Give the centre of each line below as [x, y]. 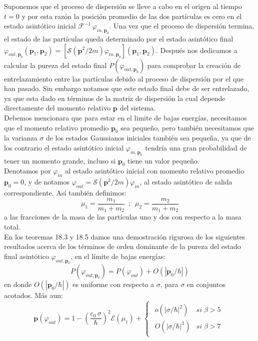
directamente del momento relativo [57, 108]
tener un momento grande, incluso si [60, 160]
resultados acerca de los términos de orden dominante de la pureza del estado [122, 246]
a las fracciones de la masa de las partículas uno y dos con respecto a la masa [123, 217]
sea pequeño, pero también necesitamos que [187, 127]
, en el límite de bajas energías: [118, 256]
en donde [18, 284]
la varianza [21, 138]
